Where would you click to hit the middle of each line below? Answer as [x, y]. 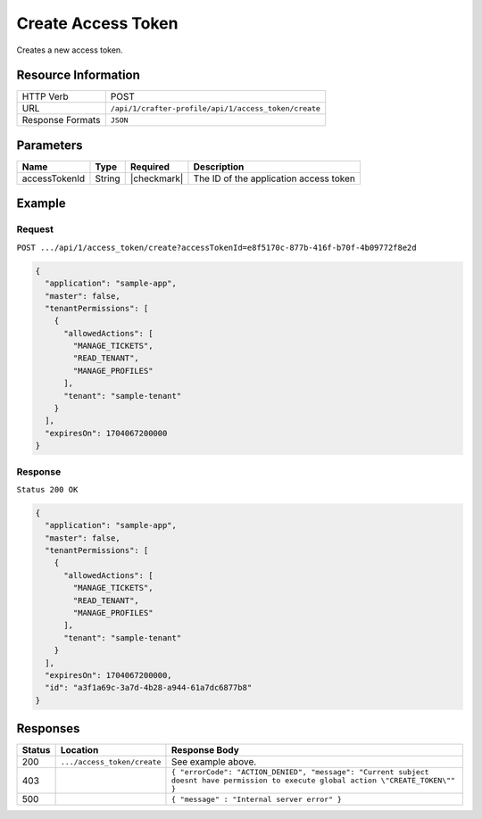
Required [150, 167]
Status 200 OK [47, 489]
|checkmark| [157, 178]
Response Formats [61, 120]
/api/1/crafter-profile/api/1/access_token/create [216, 108]
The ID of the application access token [274, 178]
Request [35, 229]
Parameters [50, 145]
